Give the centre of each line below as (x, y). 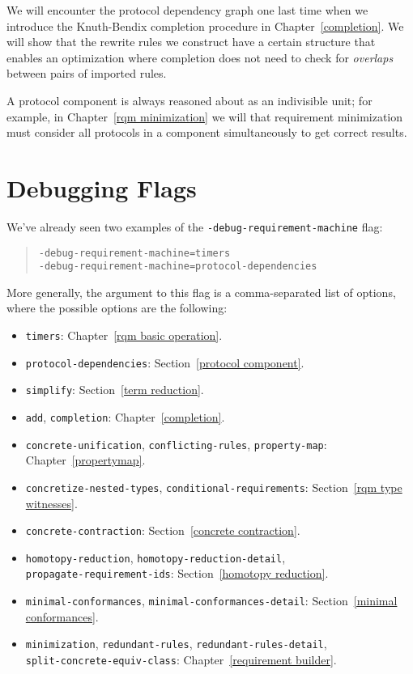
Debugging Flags (102, 187)
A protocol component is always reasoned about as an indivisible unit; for (189, 100)
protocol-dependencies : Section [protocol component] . (165, 362)
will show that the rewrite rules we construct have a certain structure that (191, 42)
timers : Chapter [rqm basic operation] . (124, 335)
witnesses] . (51, 503)
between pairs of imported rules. (87, 73)
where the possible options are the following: (117, 308)
